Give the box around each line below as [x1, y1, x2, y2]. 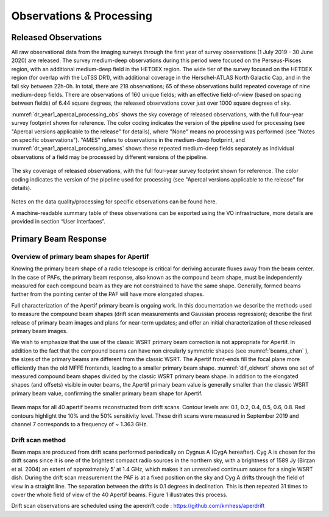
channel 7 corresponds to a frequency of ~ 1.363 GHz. [11, 420, 149, 427]
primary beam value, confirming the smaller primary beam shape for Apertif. [11, 390, 203, 397]
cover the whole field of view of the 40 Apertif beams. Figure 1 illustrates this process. [11, 491, 228, 498]
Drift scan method [11, 435, 66, 444]
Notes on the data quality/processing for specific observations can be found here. [11, 198, 218, 205]
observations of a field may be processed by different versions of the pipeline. [11, 153, 208, 161]
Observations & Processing [11, 9, 152, 23]
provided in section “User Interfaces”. [11, 218, 106, 225]
